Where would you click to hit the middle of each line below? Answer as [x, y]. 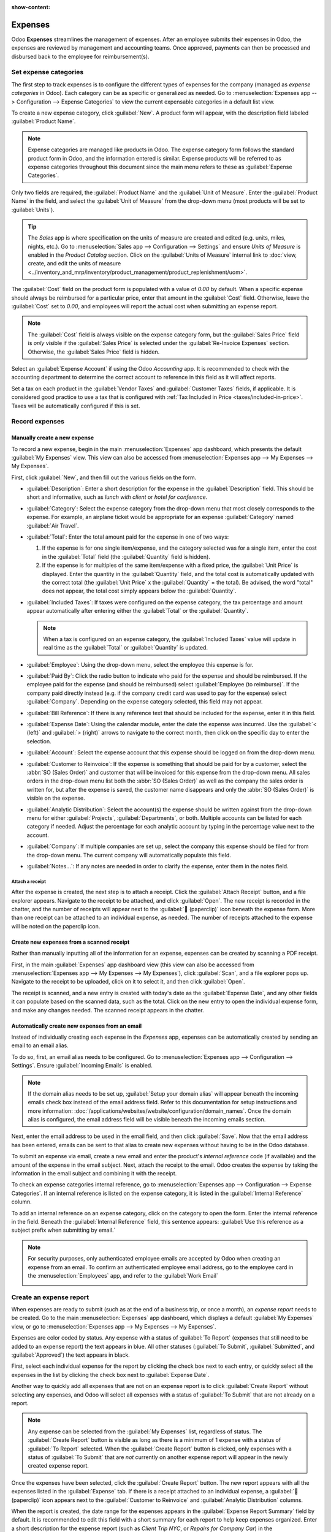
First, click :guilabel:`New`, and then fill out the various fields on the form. [104, 477]
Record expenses [38, 422]
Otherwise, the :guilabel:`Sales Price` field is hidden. [94, 352]
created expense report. [58, 1466]
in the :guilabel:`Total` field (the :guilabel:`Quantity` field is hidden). [126, 556]
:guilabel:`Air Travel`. [53, 525]
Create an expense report [50, 1297]
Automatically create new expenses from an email [77, 1026]
